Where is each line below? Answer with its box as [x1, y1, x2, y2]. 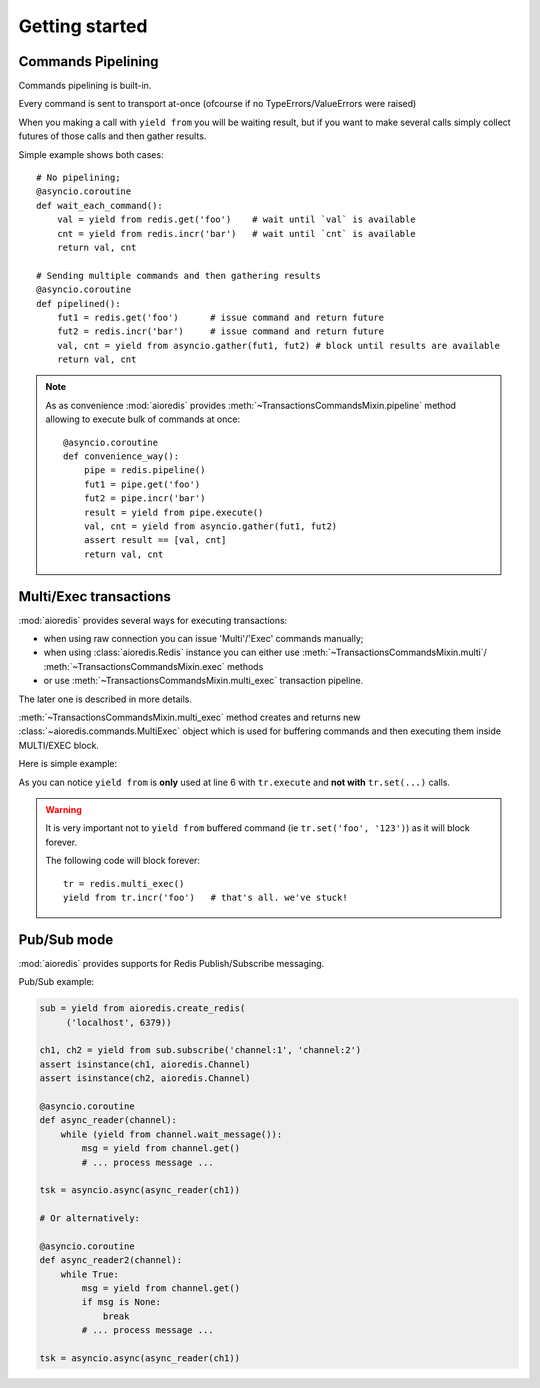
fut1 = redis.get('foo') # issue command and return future [56, 311, 385, 323]
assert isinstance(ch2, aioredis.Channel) [39, 1073, 251, 1084]
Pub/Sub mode [18, 931, 114, 948]
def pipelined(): [36, 298, 121, 309]
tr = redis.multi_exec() [63, 878, 185, 889]
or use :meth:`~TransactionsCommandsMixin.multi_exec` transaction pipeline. [43, 675, 364, 687]
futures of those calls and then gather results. [18, 130, 207, 142]
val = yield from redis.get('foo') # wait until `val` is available [56, 214, 416, 225]
